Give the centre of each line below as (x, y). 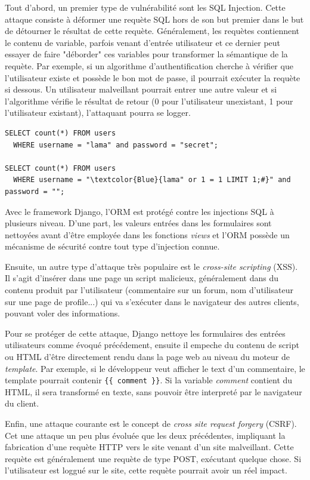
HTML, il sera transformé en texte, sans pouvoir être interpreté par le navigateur (154, 391)
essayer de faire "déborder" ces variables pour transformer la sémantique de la (146, 54)
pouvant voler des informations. (63, 313)
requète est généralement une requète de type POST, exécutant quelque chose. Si (153, 458)
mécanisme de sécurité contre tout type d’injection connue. (112, 246)
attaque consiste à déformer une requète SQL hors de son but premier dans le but (154, 19)
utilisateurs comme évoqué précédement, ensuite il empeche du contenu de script (152, 345)
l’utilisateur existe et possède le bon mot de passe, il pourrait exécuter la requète (153, 77)
